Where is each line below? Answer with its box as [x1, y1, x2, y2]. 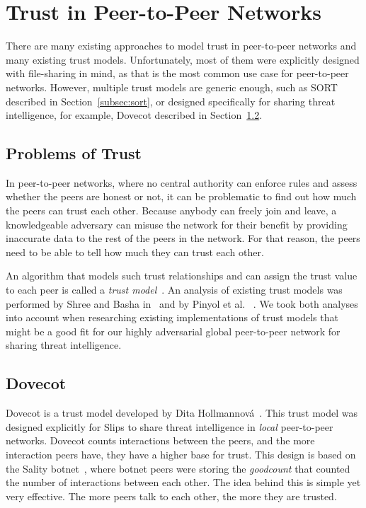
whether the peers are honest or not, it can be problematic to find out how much [6, 189, 357, 204]
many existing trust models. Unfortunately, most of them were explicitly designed [6, 52, 360, 67]
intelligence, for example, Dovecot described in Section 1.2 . [6, 108, 263, 122]
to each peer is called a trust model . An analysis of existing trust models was [6, 282, 343, 297]
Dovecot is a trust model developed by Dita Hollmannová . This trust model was [6, 405, 358, 420]
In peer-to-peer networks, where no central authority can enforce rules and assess [6, 175, 358, 190]
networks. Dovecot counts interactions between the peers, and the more [6, 433, 315, 448]
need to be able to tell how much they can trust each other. [6, 244, 264, 259]
